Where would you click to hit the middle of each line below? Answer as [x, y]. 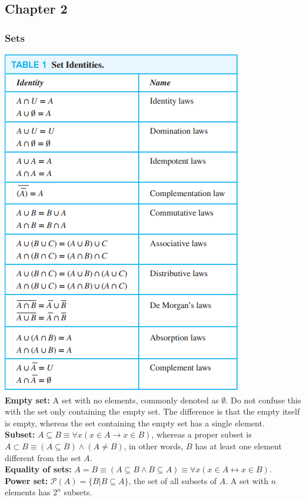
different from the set [43, 457]
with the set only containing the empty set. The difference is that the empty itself [152, 411]
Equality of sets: [38, 469]
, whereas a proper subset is [202, 434]
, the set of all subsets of [173, 480]
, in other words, [154, 446]
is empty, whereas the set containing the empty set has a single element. [135, 423]
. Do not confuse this [263, 400]
